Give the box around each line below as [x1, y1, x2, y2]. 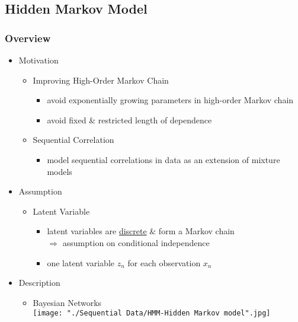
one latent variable [47, 256, 114, 269]
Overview [5, 30, 51, 45]
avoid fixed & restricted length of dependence [47, 113, 212, 126]
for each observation [127, 256, 201, 269]
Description [18, 276, 60, 289]
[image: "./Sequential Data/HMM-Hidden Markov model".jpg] [33, 309, 271, 318]
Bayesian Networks [33, 296, 102, 308]
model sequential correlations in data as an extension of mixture [47, 153, 280, 165]
